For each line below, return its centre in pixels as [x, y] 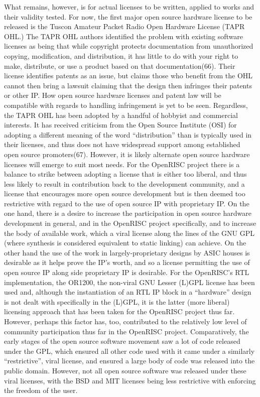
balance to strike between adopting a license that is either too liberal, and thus [125, 174]
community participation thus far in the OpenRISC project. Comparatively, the [126, 331]
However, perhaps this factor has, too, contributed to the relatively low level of [125, 321]
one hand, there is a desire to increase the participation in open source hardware [128, 213]
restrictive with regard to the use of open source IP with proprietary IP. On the [127, 203]
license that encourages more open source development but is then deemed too [125, 193]
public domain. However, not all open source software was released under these [125, 370]
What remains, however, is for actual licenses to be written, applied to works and [129, 7]
